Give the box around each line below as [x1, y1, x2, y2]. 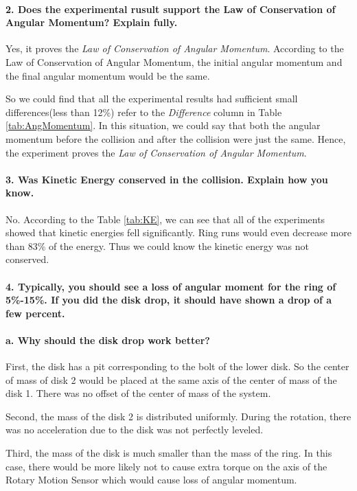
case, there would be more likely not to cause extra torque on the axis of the [5, 459, 327, 473]
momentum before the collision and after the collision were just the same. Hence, [5, 131, 346, 146]
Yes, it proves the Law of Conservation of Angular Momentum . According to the [5, 41, 344, 56]
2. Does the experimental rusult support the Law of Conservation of [5, 1, 336, 16]
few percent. [5, 306, 65, 320]
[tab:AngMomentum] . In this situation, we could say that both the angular [5, 118, 321, 133]
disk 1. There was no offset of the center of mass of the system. [5, 386, 271, 400]
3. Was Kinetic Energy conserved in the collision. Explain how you [5, 172, 328, 186]
